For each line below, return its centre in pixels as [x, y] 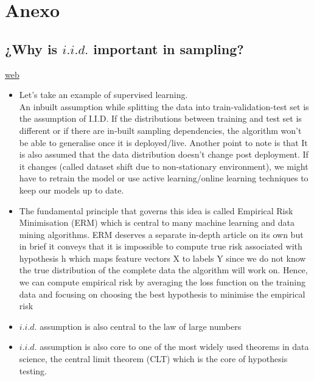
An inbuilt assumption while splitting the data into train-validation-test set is [164, 106]
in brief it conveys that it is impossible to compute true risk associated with [161, 246]
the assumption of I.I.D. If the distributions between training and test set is [160, 118]
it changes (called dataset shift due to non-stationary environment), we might [164, 166]
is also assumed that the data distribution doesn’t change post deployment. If [164, 154]
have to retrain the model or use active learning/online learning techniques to [164, 178]
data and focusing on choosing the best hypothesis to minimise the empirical [162, 294]
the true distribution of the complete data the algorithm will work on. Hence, [163, 270]
